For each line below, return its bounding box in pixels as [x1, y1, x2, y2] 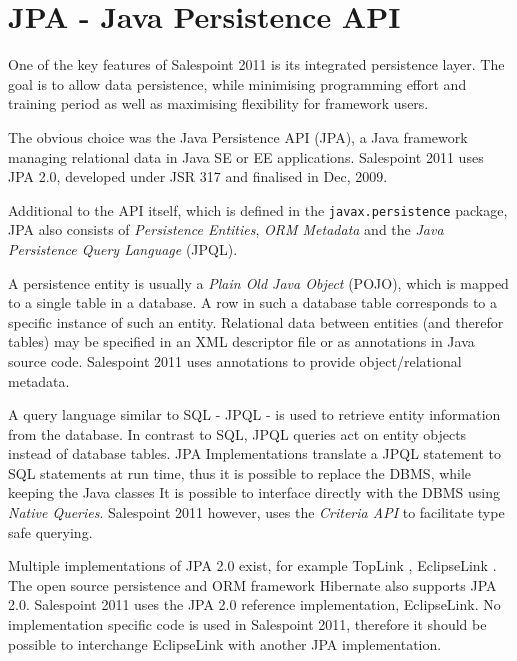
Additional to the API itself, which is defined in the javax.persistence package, [8, 199, 508, 220]
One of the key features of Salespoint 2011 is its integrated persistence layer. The [8, 54, 505, 75]
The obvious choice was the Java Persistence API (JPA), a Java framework [8, 126, 468, 147]
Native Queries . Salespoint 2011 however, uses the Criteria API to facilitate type [8, 502, 505, 523]
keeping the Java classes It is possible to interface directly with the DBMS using [8, 482, 500, 503]
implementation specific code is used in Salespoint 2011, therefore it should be [8, 614, 487, 635]
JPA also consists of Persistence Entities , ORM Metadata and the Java [8, 219, 444, 240]
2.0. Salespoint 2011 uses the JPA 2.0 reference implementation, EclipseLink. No [8, 594, 501, 615]
